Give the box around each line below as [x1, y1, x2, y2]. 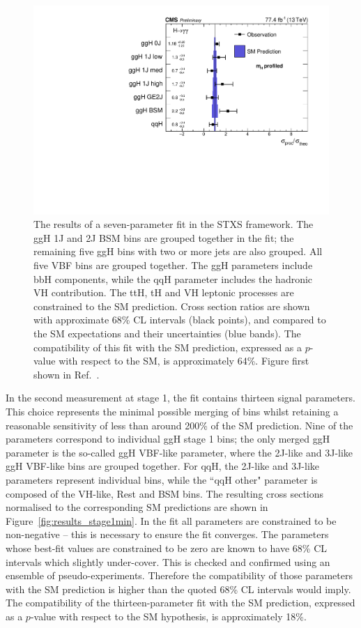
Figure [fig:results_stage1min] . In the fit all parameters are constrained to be [6, 513, 337, 528]
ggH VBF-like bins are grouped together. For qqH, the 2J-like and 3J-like [6, 459, 319, 473]
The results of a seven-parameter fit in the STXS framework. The [33, 217, 314, 231]
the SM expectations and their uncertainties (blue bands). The [33, 326, 301, 340]
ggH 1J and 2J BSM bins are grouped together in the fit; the [33, 230, 294, 245]
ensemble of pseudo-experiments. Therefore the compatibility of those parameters [6, 568, 353, 583]
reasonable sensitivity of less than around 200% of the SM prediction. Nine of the [6, 418, 353, 432]
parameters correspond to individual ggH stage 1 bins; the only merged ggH [6, 431, 330, 446]
